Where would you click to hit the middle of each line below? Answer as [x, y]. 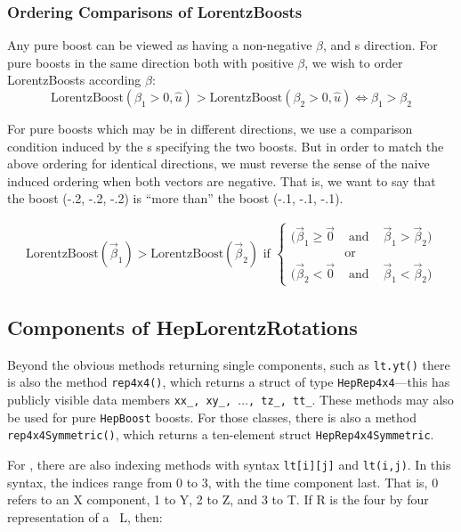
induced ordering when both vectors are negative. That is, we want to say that [222, 180]
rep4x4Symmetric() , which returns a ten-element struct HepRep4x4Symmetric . [221, 434]
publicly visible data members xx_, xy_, [120, 400]
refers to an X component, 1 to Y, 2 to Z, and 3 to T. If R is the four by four [218, 499]
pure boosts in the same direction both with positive [150, 62]
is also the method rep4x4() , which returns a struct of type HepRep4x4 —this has [229, 382]
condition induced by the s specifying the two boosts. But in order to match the [226, 146]
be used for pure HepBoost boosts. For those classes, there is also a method [212, 417]
